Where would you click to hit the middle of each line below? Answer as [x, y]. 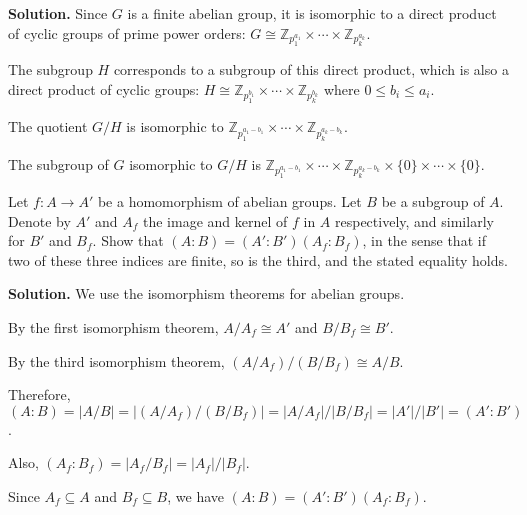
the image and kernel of [215, 220]
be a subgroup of [433, 201]
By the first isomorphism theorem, [113, 327]
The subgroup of [58, 163]
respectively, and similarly [414, 220]
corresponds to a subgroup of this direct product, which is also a [311, 69]
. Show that [128, 240]
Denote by [39, 220]
